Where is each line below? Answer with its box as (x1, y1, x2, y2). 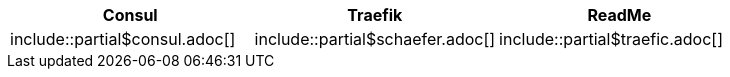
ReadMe (587, 5, 652, 25)
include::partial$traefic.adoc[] (499, 29, 724, 49)
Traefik (347, 5, 403, 25)
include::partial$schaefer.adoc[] (254, 29, 496, 49)
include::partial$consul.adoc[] (10, 29, 236, 49)
